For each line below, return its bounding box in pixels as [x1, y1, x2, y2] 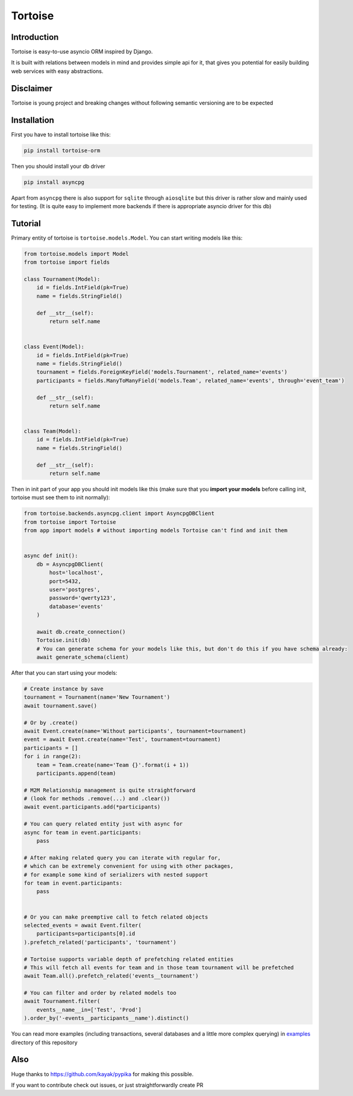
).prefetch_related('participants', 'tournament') [23, 938, 177, 946]
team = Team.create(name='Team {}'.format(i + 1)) [36, 761, 189, 768]
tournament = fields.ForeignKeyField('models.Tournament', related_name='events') [36, 369, 288, 375]
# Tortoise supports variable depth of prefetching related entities [23, 955, 234, 963]
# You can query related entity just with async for [23, 821, 183, 827]
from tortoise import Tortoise [23, 518, 117, 525]
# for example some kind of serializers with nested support [23, 871, 208, 878]
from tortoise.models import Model [23, 250, 129, 257]
